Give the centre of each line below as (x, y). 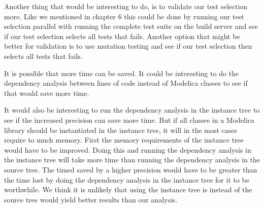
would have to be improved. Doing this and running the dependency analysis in (128, 149)
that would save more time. (47, 93)
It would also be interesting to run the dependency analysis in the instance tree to (132, 110)
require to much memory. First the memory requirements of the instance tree (124, 140)
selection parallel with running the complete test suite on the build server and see (131, 26)
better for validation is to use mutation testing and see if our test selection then (128, 46)
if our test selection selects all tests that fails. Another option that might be (122, 36)
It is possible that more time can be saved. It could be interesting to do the (122, 73)
